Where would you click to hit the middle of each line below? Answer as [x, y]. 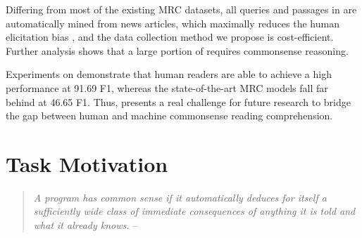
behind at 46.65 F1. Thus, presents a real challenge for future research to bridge [178, 101]
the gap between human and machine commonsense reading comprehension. [169, 115]
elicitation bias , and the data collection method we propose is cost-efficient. [170, 37]
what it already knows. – [86, 225]
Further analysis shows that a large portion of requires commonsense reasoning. [177, 50]
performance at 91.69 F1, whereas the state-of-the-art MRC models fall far [167, 87]
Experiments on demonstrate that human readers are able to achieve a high [169, 74]
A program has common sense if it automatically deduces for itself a [180, 197]
